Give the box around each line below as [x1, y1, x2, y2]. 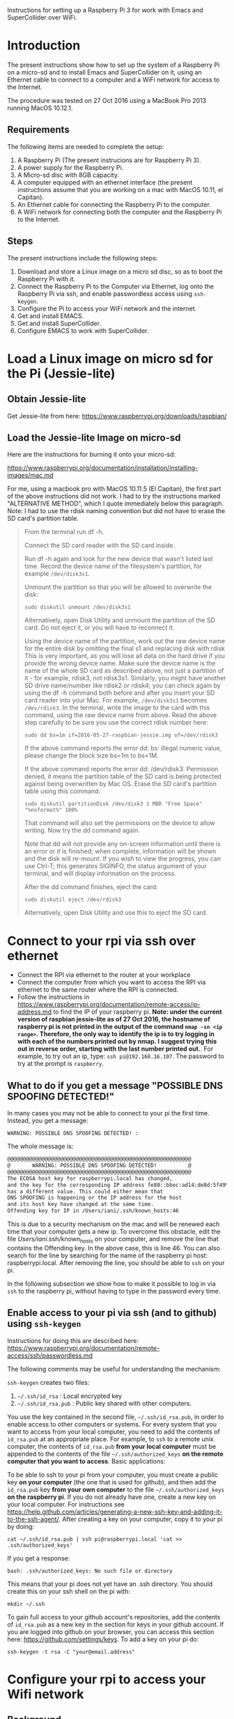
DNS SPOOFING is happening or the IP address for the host [7, 1194, 182, 1202]
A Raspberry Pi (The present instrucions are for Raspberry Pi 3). [17, 156, 201, 164]
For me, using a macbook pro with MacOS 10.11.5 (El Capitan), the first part [7, 485, 221, 493]
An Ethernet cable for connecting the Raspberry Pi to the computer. [17, 200, 211, 208]
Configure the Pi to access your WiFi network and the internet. [17, 304, 197, 313]
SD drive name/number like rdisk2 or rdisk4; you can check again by [24, 682, 221, 690]
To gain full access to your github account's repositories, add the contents [7, 1612, 221, 1621]
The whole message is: [7, 1142, 74, 1151]
